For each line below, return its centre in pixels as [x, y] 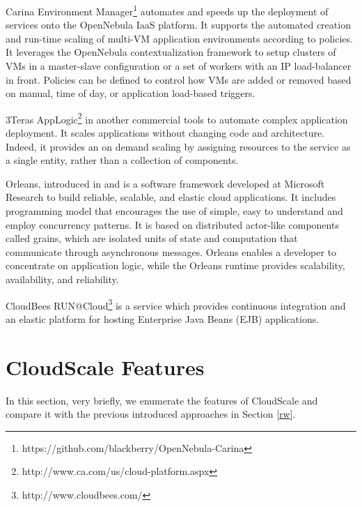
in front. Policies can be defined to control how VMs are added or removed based [179, 79]
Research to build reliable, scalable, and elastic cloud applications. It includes [171, 197]
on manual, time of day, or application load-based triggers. [131, 93]
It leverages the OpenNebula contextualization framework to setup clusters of [171, 52]
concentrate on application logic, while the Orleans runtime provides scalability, [175, 265]
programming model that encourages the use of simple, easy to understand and [174, 211]
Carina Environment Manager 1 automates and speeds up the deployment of [167, 10]
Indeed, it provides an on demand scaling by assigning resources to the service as [178, 146]
